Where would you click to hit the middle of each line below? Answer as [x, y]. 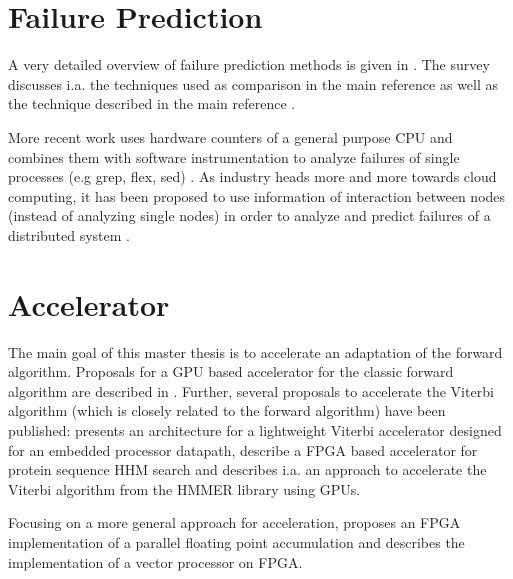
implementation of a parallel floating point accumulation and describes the [236, 541]
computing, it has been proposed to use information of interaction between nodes [257, 195]
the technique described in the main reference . [152, 103]
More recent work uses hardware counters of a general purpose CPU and [230, 136]
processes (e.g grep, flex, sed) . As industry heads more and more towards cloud [252, 176]
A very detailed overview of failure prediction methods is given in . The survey [249, 64]
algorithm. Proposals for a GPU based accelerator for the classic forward [231, 371]
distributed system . [69, 234]
